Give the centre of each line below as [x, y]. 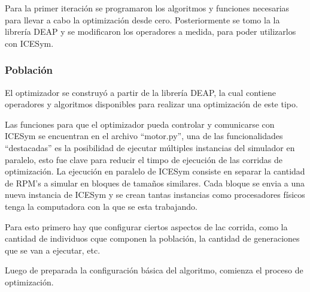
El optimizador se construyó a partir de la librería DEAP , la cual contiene [141, 92]
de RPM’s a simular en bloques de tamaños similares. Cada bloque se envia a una [155, 183]
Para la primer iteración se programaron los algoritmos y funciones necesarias [147, 8]
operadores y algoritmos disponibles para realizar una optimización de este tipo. [151, 104]
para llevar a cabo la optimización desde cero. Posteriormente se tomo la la [142, 19]
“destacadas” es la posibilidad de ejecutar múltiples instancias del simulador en [150, 147]
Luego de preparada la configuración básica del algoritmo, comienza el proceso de [154, 270]
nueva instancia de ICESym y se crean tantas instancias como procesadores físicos [155, 195]
